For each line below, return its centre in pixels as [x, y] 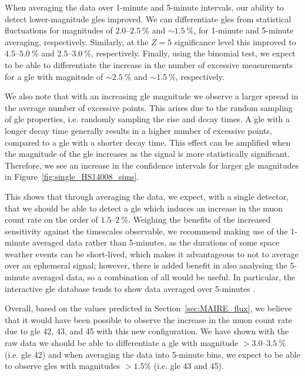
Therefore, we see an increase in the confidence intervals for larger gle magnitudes [152, 165]
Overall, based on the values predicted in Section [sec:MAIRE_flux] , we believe [148, 308]
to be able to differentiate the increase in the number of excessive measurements [149, 64]
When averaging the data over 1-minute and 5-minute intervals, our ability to [145, 7]
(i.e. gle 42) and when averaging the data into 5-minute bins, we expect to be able [152, 354]
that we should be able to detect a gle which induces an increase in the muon [144, 208]
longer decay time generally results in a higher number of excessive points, [138, 130]
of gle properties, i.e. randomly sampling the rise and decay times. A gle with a [148, 119]
